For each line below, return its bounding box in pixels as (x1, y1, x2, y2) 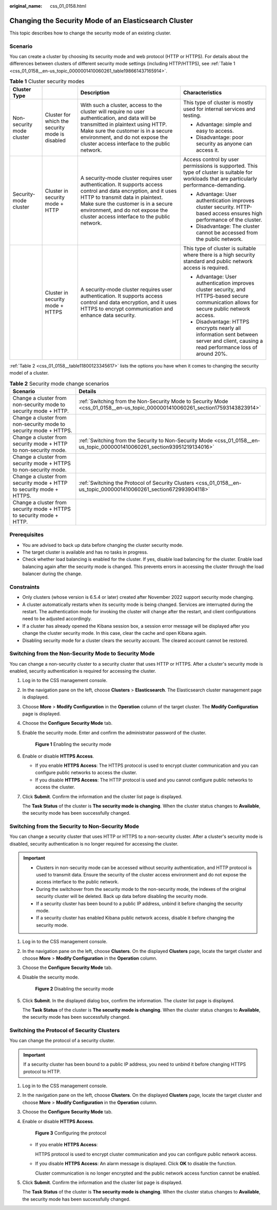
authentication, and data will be (80, 114, 156, 121)
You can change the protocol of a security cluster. (9, 1037, 115, 1043)
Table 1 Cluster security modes (9, 78, 85, 85)
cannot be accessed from (195, 229, 259, 236)
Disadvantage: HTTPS (195, 318, 250, 325)
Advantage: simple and (195, 121, 252, 128)
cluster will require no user (80, 108, 145, 115)
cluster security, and (195, 286, 246, 293)
